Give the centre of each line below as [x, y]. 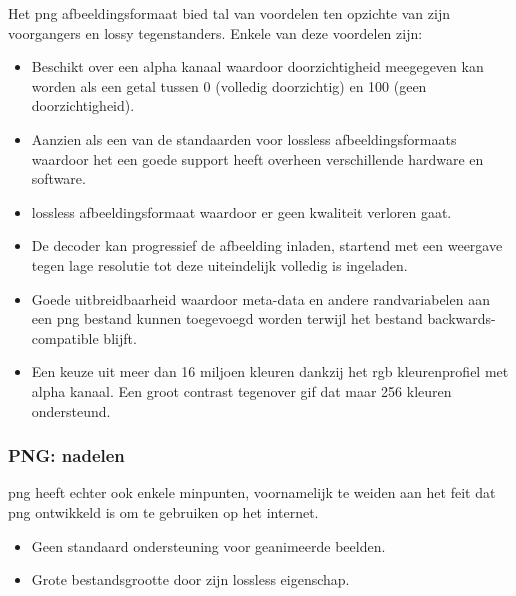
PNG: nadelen [66, 455]
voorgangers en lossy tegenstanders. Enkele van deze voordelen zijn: [215, 32]
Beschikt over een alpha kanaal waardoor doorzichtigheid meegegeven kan [257, 66]
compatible [65, 337]
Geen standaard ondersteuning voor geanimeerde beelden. [208, 545]
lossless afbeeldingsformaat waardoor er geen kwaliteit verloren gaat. [241, 211]
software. [58, 178]
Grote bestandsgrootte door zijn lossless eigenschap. [190, 579]
